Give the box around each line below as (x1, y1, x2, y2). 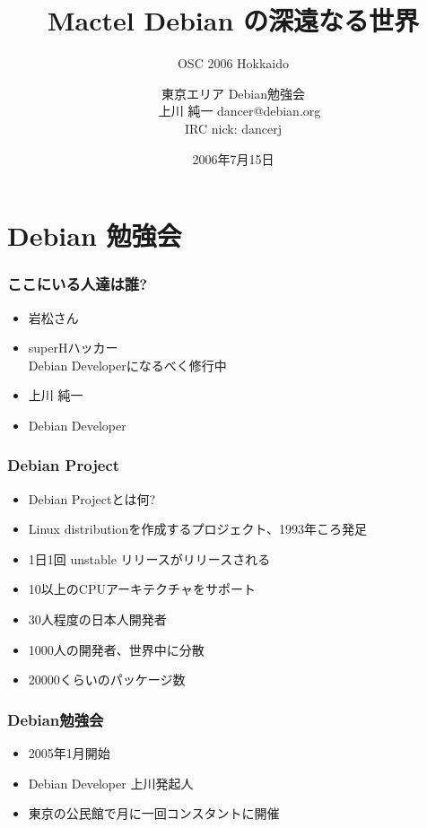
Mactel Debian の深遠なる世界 (47, 2, 419, 39)
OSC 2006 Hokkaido (177, 54, 290, 73)
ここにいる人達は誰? (7, 273, 148, 295)
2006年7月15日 (192, 149, 274, 168)
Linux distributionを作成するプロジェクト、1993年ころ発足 (28, 519, 368, 538)
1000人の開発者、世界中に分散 (28, 640, 205, 658)
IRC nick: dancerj (185, 118, 282, 137)
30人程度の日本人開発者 (28, 610, 167, 629)
